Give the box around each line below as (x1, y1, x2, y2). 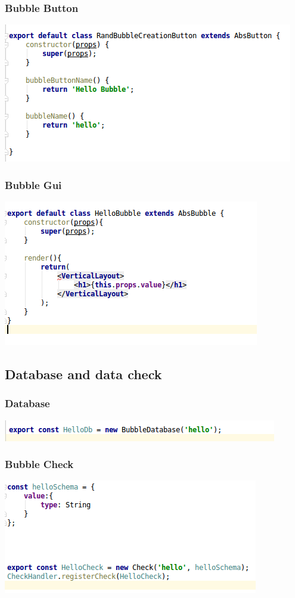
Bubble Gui (5, 177, 62, 192)
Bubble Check (5, 457, 74, 472)
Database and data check (5, 365, 162, 383)
